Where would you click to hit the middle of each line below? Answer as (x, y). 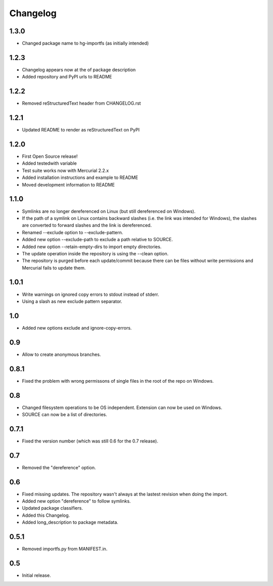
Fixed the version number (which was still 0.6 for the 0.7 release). (90, 441)
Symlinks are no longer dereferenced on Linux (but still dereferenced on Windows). (109, 211)
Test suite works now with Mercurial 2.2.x (65, 170)
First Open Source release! (50, 156)
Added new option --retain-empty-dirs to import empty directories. (92, 246)
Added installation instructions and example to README (80, 177)
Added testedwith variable (49, 163)
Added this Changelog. (46, 515)
